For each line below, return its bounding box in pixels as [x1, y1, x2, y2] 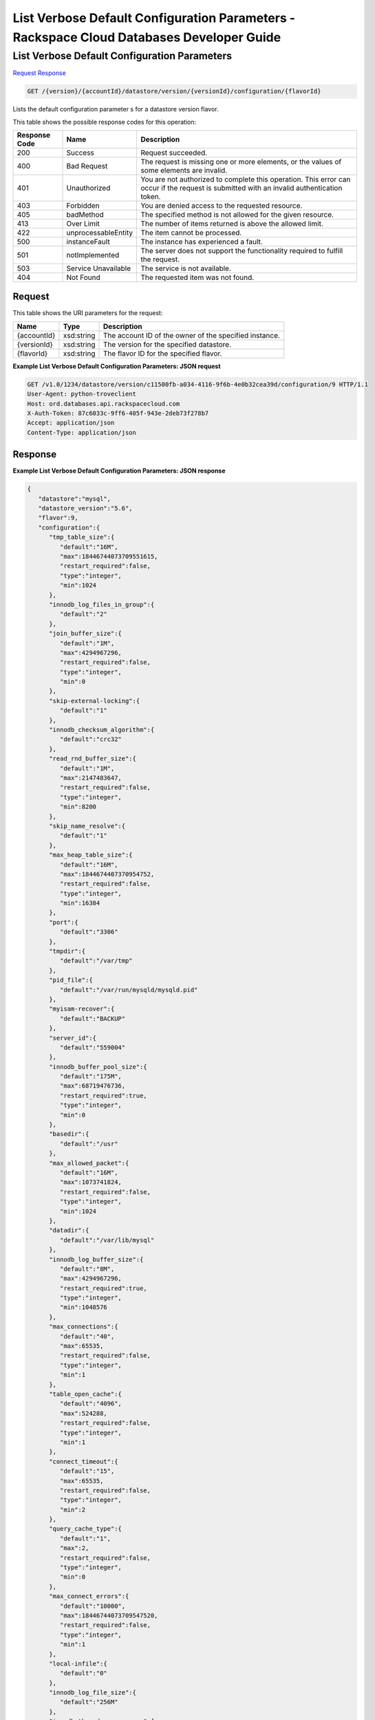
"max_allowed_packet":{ [49, 1159, 129, 1167]
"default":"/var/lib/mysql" [59, 1236, 155, 1244]
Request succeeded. [140, 148, 208, 158]
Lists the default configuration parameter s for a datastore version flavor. [12, 105, 219, 114]
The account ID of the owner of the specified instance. [103, 330, 280, 340]
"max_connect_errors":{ [49, 1593, 129, 1600]
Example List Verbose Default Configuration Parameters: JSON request [12, 362, 221, 370]
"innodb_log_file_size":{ [49, 1689, 137, 1697]
